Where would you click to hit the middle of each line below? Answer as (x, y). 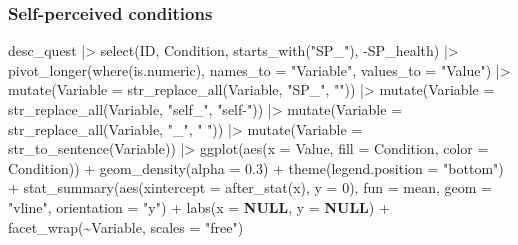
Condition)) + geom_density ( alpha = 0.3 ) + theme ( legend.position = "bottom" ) (256, 167)
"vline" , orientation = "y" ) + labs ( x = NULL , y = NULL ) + (199, 206)
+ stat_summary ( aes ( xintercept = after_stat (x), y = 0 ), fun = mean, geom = (250, 187)
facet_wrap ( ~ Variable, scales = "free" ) (126, 226)
